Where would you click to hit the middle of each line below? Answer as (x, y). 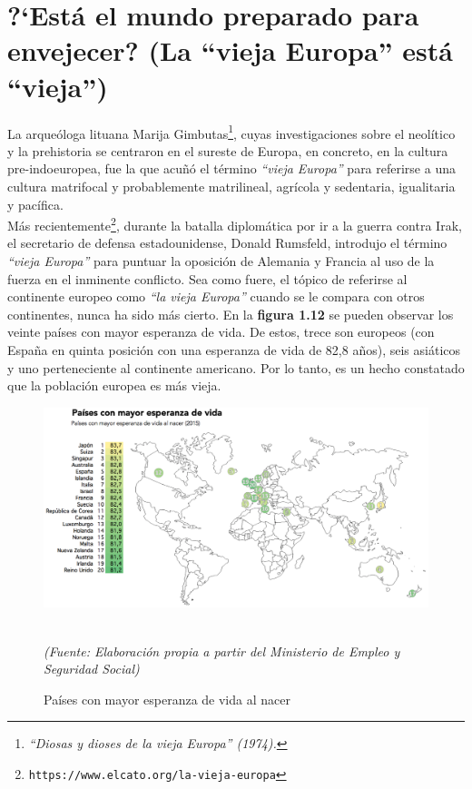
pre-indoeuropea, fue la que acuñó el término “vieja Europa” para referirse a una (231, 168)
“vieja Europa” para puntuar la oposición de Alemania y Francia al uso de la (221, 260)
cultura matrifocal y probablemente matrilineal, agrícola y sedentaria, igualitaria (231, 186)
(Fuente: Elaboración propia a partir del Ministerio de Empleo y (222, 651)
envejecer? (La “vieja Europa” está (230, 50)
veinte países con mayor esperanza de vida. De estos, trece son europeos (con (221, 332)
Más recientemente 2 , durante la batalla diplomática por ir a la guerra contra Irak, (235, 224)
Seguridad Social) (92, 669)
